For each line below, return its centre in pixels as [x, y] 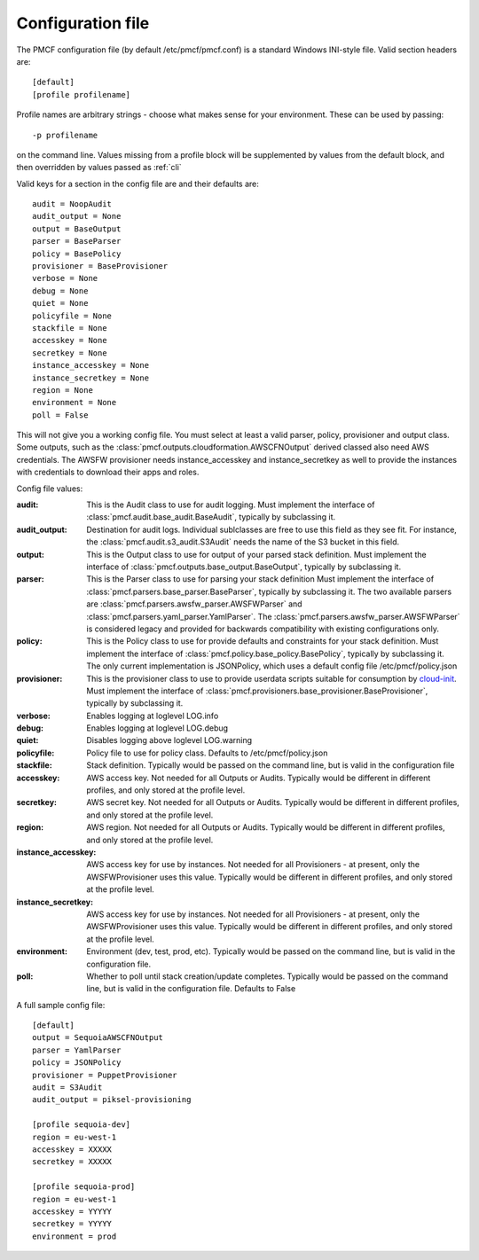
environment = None [75, 403]
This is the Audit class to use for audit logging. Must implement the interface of [231, 505]
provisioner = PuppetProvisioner [105, 1075]
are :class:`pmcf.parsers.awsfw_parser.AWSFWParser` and [194, 604]
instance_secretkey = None [91, 378]
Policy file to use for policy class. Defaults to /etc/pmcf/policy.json [207, 753]
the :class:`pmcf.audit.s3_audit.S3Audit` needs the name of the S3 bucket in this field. [243, 542]
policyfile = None [72, 316]
